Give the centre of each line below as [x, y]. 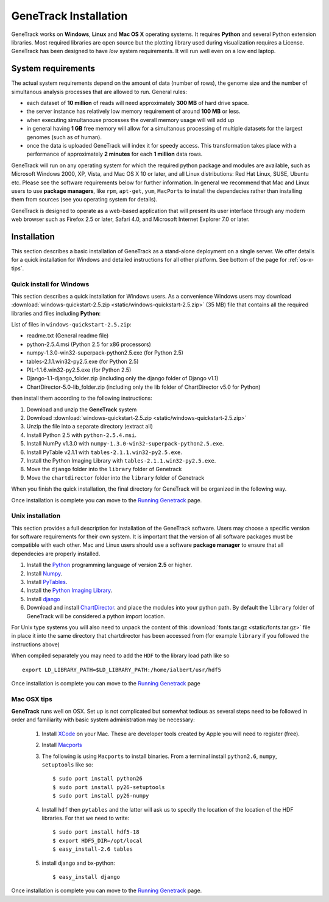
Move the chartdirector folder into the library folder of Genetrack [115, 478]
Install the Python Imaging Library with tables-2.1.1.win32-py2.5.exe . [121, 460]
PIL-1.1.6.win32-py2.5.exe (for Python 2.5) [79, 370]
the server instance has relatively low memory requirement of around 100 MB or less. [133, 111]
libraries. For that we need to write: [86, 818]
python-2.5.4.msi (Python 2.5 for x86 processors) [89, 344]
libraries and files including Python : [56, 313]
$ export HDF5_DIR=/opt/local [98, 840]
